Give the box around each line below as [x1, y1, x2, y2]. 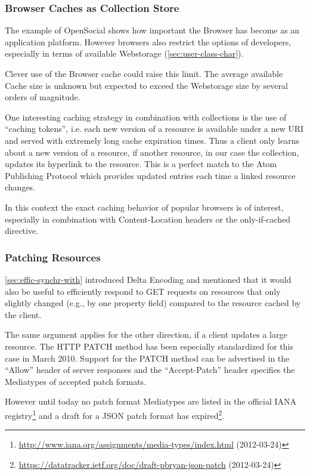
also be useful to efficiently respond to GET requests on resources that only [5, 285, 281, 297]
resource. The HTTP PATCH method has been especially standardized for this [5, 340, 293, 352]
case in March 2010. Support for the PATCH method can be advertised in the [5, 351, 290, 364]
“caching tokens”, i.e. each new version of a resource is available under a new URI [5, 122, 304, 135]
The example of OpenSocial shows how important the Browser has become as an [5, 24, 300, 36]
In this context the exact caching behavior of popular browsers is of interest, [5, 201, 284, 213]
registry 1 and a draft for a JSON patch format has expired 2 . [5, 407, 225, 421]
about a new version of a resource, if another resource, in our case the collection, [5, 146, 299, 158]
